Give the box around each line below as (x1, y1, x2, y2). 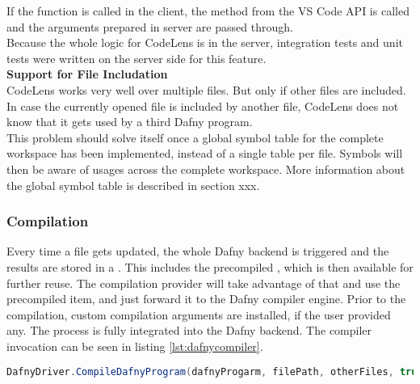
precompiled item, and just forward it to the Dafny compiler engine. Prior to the (6, 290, 406, 307)
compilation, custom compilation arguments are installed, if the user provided (6, 306, 391, 323)
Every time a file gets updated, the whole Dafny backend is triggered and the (6, 243, 389, 260)
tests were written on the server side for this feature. (6, 49, 267, 66)
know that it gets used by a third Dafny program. (6, 113, 253, 130)
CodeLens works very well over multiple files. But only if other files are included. (6, 81, 406, 98)
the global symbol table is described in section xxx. (6, 176, 260, 193)
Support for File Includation (6, 65, 168, 82)
